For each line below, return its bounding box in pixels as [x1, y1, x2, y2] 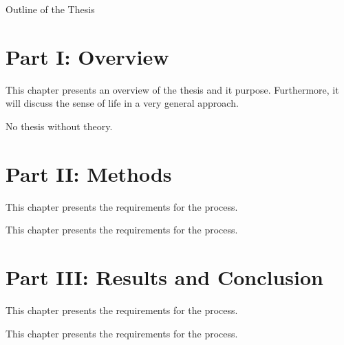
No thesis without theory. [6, 118, 113, 133]
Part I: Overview [6, 42, 169, 70]
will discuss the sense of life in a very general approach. [6, 96, 239, 110]
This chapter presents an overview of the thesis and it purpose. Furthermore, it [6, 82, 339, 96]
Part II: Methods [6, 159, 172, 187]
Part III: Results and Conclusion [6, 263, 323, 291]
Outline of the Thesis [6, 2, 95, 16]
